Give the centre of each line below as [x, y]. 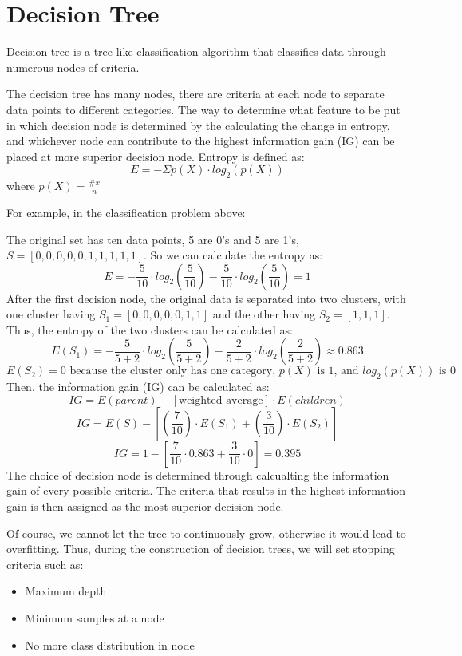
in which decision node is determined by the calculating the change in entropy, [198, 125]
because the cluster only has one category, [173, 371]
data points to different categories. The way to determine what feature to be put [203, 109]
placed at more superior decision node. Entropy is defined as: [156, 156]
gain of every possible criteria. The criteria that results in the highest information [206, 490]
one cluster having [51, 314]
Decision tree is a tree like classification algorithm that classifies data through [196, 51]
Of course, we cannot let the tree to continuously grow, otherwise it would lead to [206, 533]
